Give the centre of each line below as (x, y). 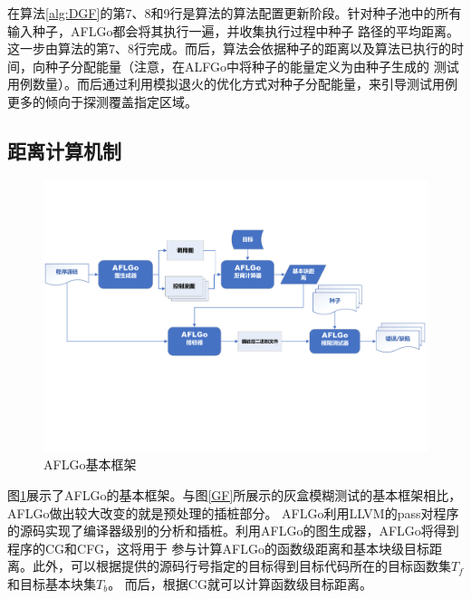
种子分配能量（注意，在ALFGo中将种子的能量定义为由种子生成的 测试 (252, 66)
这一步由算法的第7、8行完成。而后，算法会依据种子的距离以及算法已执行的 (229, 48)
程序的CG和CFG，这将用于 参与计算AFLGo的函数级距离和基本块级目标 (218, 548)
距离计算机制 (64, 150)
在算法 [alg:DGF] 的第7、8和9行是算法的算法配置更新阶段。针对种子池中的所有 (235, 13)
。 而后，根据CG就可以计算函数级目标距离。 (240, 583)
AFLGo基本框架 (90, 464)
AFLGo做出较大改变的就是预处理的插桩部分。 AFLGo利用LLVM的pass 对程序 (233, 512)
